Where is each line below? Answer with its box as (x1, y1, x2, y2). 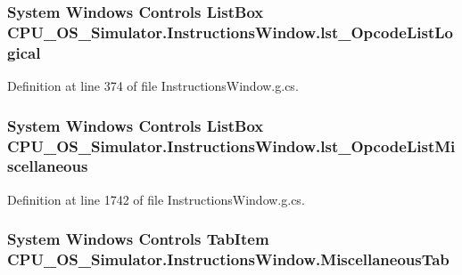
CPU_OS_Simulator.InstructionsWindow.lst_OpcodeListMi (7, 134, 456, 157)
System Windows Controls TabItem (7, 228, 269, 250)
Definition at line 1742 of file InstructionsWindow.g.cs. (7, 190, 305, 208)
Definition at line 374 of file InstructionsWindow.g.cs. (7, 77, 299, 95)
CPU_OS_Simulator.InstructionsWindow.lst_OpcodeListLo (7, 20, 453, 43)
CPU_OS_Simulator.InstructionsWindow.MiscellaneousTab (7, 248, 450, 271)
